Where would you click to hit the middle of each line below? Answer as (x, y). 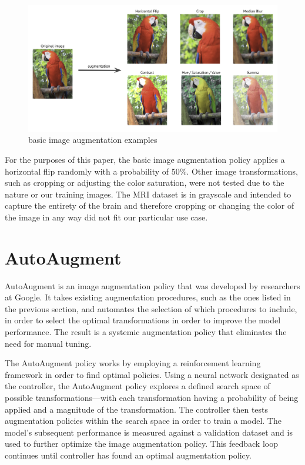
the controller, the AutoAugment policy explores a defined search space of (138, 386)
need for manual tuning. (48, 343)
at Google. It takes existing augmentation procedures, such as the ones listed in (148, 297)
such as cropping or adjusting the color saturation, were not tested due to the (145, 183)
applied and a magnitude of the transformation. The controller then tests (137, 409)
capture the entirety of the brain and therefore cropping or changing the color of (150, 205)
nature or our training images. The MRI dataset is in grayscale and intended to (148, 194)
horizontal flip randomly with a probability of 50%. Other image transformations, (152, 171)
